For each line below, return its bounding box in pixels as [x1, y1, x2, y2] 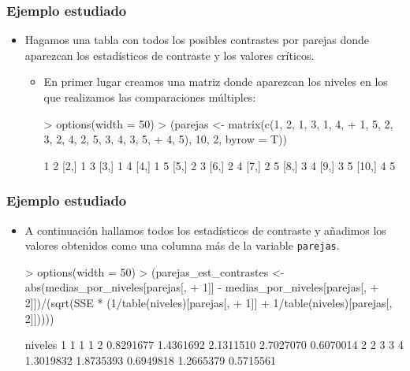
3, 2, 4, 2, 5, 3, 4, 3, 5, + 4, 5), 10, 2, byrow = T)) [43, 131, 287, 147]
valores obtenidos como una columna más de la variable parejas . [24, 237, 340, 254]
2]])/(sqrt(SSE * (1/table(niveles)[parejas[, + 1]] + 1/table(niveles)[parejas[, [24, 295, 393, 311]
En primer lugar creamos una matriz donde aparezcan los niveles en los [43, 73, 388, 90]
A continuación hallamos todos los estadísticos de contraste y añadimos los [24, 221, 386, 238]
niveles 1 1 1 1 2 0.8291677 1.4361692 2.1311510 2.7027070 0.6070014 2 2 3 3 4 [24, 336, 404, 353]
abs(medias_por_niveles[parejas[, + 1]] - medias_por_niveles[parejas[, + [24, 279, 379, 295]
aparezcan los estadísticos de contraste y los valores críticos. [24, 46, 315, 63]
